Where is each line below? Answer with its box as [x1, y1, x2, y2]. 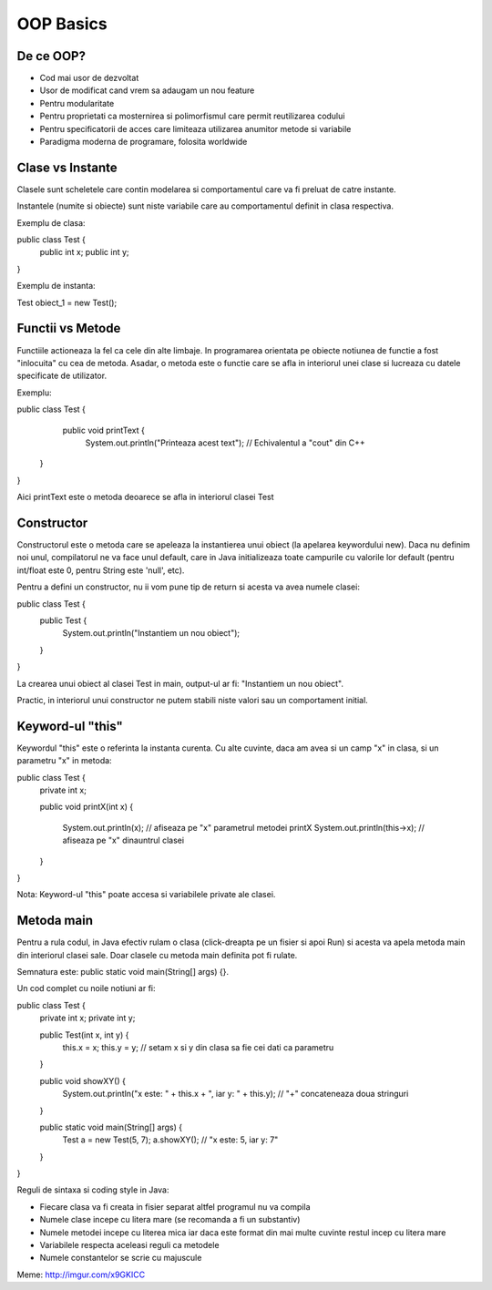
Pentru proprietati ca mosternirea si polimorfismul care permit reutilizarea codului [39, 110, 345, 122]
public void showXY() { [39, 1075, 127, 1086]
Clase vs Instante [16, 159, 118, 175]
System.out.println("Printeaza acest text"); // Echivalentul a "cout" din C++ [85, 437, 366, 448]
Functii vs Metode [16, 321, 121, 336]
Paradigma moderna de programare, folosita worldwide [39, 137, 248, 148]
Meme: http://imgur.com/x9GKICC [16, 1269, 146, 1280]
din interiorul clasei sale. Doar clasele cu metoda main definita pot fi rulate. [16, 949, 298, 960]
